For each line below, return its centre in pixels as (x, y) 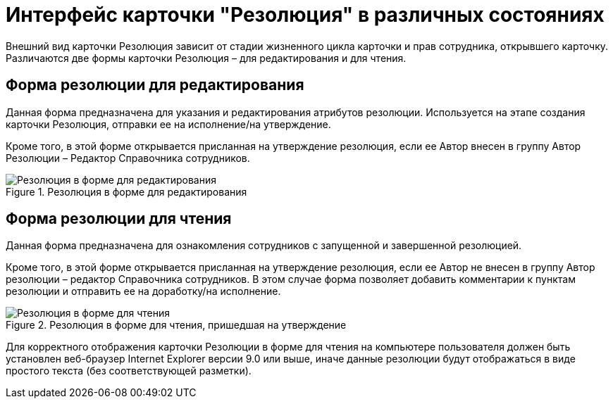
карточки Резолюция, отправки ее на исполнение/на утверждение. (168, 124)
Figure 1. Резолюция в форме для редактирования (126, 191)
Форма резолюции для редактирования (155, 85)
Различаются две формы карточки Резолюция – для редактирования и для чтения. (206, 58)
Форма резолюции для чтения (119, 219)
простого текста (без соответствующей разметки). (129, 371)
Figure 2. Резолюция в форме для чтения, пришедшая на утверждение (176, 325)
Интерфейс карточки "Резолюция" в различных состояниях (305, 15)
